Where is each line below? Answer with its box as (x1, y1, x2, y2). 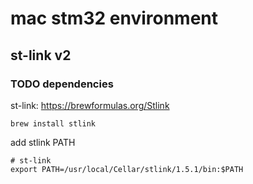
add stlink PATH (10, 136, 76, 148)
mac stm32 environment (10, 7, 218, 30)
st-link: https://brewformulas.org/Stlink (10, 99, 170, 111)
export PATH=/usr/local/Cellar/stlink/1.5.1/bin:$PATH (10, 164, 244, 174)
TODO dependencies (10, 77, 114, 91)
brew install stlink (10, 118, 97, 129)
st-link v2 (10, 47, 72, 64)
